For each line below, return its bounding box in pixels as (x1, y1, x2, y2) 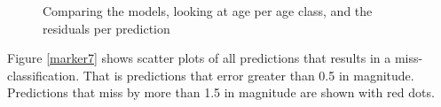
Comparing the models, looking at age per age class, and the (43, 2, 373, 19)
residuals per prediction (43, 19, 170, 37)
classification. (7, 65, 80, 84)
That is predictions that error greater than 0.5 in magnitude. (83, 65, 414, 84)
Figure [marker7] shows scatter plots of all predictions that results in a (7, 49, 391, 67)
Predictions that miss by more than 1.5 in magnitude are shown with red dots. (7, 83, 435, 102)
